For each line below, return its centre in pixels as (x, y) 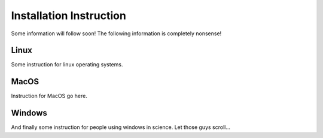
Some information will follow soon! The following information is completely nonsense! (116, 33)
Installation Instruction (69, 16)
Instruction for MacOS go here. (49, 96)
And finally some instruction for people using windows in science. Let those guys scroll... (121, 127)
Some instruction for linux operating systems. (67, 65)
